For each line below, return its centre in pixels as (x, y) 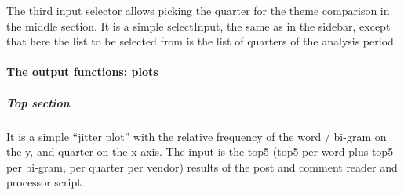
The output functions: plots (82, 72)
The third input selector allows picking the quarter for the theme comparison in (198, 10)
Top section (38, 102)
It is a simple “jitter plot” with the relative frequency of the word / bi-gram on (197, 136)
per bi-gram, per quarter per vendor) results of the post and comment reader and (202, 166)
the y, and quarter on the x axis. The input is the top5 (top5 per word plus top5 (200, 152)
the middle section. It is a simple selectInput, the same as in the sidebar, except (198, 25)
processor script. (45, 182)
